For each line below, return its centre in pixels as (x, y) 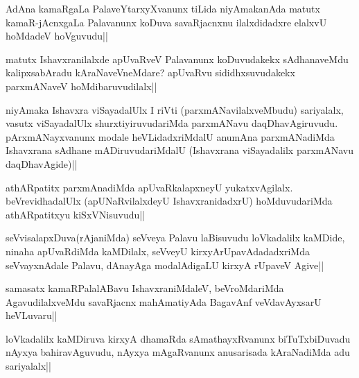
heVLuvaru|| (32, 315)
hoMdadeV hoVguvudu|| (57, 36)
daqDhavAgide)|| (42, 163)
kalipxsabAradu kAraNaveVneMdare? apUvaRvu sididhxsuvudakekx (150, 72)
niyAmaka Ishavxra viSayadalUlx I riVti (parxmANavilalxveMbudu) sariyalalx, (175, 109)
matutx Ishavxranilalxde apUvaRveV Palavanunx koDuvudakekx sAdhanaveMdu (177, 59)
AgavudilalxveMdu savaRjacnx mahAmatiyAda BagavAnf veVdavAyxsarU (164, 301)
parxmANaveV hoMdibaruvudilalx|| (81, 86)
